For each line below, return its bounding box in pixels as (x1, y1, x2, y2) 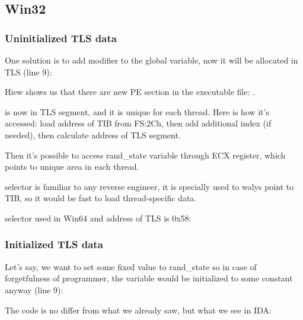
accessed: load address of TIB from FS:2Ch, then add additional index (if (5, 117, 272, 129)
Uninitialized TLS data (5, 30, 117, 45)
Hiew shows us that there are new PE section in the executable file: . (5, 85, 255, 98)
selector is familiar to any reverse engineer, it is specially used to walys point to (5, 180, 294, 192)
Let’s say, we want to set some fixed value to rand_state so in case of (5, 260, 257, 273)
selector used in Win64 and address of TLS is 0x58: (5, 211, 192, 224)
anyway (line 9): (5, 283, 63, 296)
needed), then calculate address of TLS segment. (5, 128, 181, 141)
